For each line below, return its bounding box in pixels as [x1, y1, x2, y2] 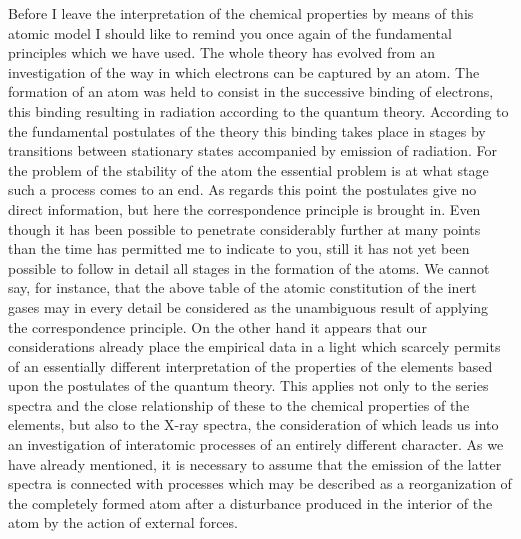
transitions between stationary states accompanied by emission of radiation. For [8, 140, 497, 161]
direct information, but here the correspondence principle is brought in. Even [8, 198, 481, 219]
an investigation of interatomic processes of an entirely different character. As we [8, 434, 504, 455]
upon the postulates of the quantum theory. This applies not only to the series [8, 375, 489, 396]
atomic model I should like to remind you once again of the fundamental [8, 22, 452, 43]
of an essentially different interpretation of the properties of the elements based [8, 355, 493, 376]
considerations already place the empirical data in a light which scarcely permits [8, 336, 501, 357]
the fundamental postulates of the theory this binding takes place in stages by [8, 120, 486, 141]
